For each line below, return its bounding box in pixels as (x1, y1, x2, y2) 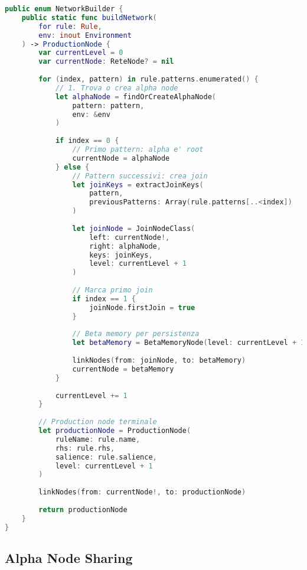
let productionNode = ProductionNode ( (38, 426, 191, 435)
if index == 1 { (72, 294, 136, 303)
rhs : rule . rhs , (55, 444, 115, 452)
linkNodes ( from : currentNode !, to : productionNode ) (38, 488, 246, 497)
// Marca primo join (72, 286, 153, 294)
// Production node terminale (38, 418, 157, 426)
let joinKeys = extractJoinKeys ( (72, 180, 204, 189)
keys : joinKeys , (89, 250, 153, 259)
